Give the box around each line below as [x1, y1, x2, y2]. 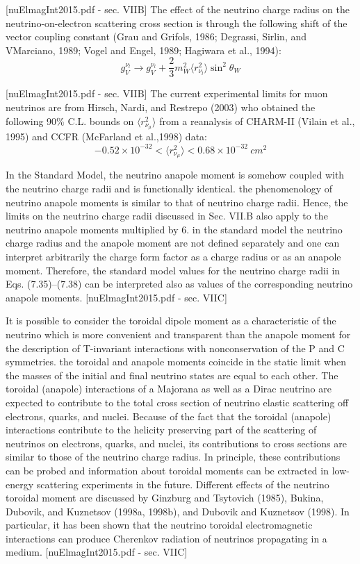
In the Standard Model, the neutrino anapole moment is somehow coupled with [6, 167, 345, 182]
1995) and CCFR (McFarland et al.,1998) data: [6, 129, 207, 144]
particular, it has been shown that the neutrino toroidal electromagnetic [6, 517, 313, 532]
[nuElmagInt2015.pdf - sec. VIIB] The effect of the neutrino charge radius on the [6, 2, 350, 16]
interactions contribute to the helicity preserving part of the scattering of [6, 422, 317, 437]
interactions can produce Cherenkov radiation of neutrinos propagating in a [6, 531, 327, 545]
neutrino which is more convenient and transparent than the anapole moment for [6, 326, 351, 341]
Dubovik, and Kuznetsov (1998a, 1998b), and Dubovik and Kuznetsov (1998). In [6, 504, 350, 518]
